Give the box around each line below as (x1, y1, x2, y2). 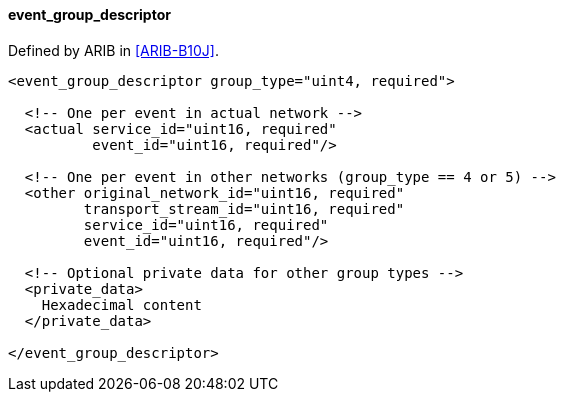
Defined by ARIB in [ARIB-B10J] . (8, 41, 219, 59)
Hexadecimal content (41, 296, 202, 313)
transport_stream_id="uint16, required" (83, 200, 405, 217)
